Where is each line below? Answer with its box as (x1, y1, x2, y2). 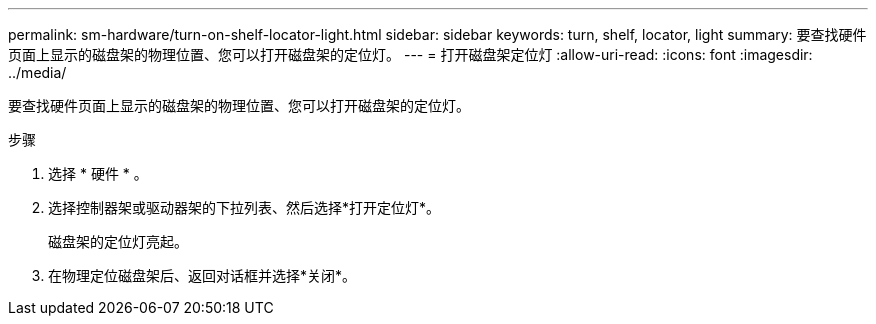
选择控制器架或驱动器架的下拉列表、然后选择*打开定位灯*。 (48, 199, 441, 216)
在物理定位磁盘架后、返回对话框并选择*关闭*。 (48, 267, 357, 284)
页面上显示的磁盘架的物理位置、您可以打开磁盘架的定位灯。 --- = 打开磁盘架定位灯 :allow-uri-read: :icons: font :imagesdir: (8, 46, 813, 63)
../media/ (8, 64, 67, 81)
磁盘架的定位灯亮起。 (48, 233, 188, 250)
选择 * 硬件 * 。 (48, 165, 148, 182)
